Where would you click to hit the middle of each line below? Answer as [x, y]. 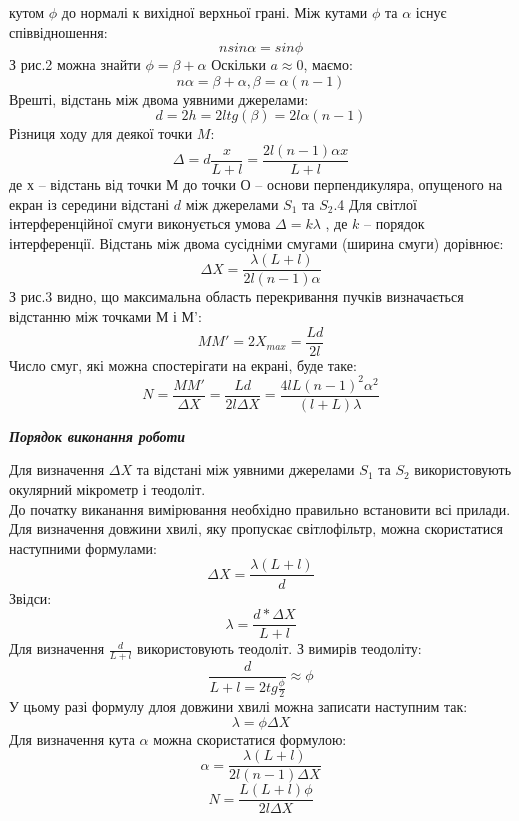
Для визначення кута [72, 738]
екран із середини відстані [89, 203]
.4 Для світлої [375, 203]
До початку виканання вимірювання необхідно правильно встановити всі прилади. [260, 508]
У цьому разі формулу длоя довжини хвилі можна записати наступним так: [238, 706]
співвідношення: [58, 31]
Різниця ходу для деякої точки [101, 133]
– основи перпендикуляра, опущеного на [379, 184]
